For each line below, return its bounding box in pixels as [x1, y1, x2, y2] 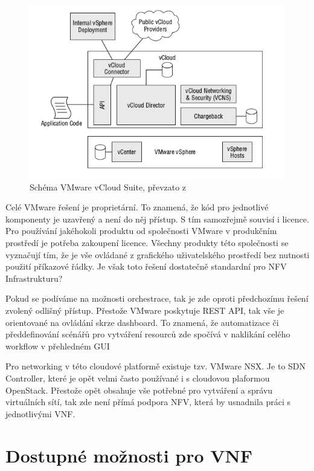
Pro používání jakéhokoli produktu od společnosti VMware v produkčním [5, 224, 277, 237]
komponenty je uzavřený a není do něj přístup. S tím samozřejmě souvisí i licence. [5, 212, 309, 225]
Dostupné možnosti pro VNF [5, 443, 253, 467]
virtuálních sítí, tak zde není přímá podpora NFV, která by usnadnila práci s [5, 395, 291, 408]
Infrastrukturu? [5, 271, 63, 284]
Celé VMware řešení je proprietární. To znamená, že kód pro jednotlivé [5, 201, 269, 213]
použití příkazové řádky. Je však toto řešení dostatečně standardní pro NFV [5, 260, 287, 273]
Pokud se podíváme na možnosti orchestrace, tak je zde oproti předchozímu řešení [5, 292, 309, 305]
